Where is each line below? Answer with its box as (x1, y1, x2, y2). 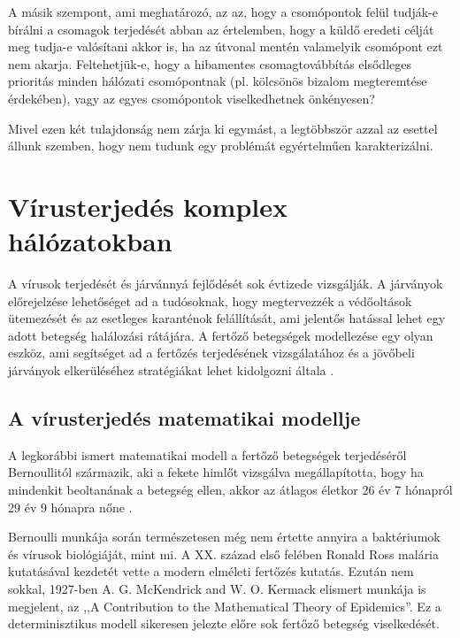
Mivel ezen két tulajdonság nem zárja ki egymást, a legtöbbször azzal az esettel (8, 119, 438, 137)
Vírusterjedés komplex (8, 188, 287, 224)
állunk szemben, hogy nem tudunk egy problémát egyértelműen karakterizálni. (8, 136, 433, 155)
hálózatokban (8, 223, 172, 259)
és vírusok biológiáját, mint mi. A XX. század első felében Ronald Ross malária (8, 544, 440, 563)
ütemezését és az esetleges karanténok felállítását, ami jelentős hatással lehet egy (8, 309, 446, 327)
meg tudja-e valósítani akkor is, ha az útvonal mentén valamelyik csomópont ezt (8, 37, 443, 56)
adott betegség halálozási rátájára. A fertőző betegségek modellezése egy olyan (8, 326, 433, 344)
